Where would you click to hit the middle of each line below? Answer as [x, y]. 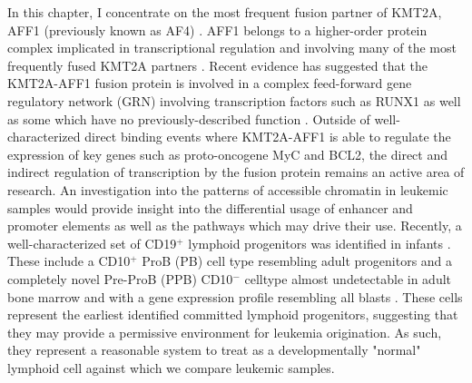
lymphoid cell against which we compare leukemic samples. [171, 367]
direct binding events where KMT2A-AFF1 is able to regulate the [268, 137]
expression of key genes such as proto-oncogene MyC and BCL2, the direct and [228, 154]
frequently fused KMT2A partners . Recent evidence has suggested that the [218, 65]
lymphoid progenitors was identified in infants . [320, 243]
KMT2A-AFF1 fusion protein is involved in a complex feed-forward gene [210, 83]
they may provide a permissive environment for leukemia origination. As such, [225, 332]
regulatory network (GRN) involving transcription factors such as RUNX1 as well [234, 100]
